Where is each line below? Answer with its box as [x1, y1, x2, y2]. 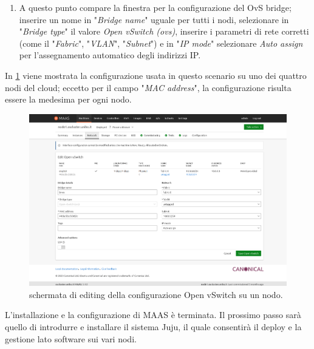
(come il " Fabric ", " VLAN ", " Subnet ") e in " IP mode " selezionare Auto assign [19, 36, 303, 49]
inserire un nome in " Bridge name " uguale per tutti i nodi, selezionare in [19, 13, 289, 25]
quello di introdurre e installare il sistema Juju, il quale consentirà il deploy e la [5, 320, 302, 333]
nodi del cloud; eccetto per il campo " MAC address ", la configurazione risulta [5, 81, 292, 93]
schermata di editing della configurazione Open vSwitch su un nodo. [29, 288, 283, 300]
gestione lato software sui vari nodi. [5, 332, 137, 345]
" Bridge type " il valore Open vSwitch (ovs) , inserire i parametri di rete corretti [19, 25, 309, 38]
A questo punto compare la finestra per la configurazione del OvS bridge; [19, 1, 292, 13]
